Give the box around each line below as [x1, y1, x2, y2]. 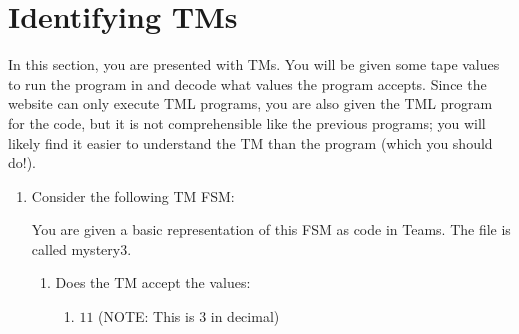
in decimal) [210, 306, 280, 327]
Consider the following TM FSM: [31, 185, 235, 206]
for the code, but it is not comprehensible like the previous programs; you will [8, 112, 486, 133]
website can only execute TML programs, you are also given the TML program [8, 93, 493, 114]
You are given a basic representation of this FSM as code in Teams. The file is [31, 219, 511, 240]
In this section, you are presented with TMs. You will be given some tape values [8, 54, 500, 75]
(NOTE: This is [98, 306, 195, 327]
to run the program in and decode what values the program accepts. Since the [8, 73, 487, 94]
